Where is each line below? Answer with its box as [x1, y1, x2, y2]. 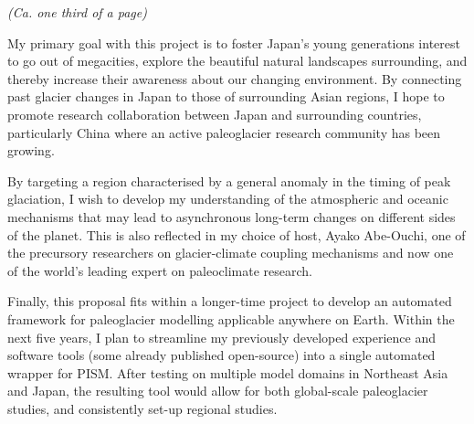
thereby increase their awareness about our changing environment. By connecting [7, 69, 462, 88]
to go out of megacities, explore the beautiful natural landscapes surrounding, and [7, 51, 468, 70]
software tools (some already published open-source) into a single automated [7, 345, 436, 365]
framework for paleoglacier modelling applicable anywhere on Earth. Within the [7, 309, 455, 328]
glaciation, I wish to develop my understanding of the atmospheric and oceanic [7, 189, 448, 208]
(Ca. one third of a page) [7, 3, 147, 21]
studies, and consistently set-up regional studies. [7, 398, 278, 418]
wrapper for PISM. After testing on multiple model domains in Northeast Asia [7, 363, 448, 382]
